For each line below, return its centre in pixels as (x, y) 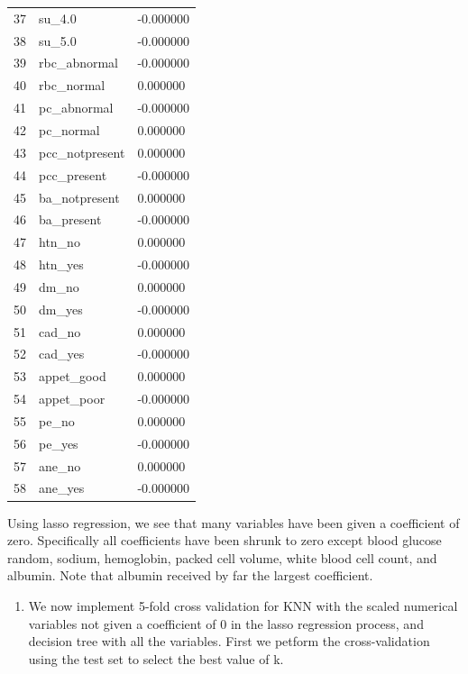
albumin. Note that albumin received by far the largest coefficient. (190, 575)
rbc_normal (72, 85)
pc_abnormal (76, 108)
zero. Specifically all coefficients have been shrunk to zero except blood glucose (225, 540)
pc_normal (69, 129)
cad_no (60, 331)
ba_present (70, 219)
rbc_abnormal (78, 63)
